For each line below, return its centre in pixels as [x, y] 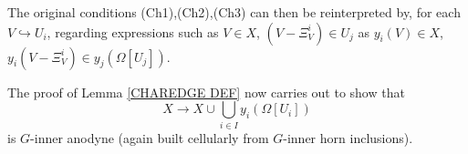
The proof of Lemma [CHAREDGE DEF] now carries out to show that [206, 92]
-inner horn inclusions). [348, 137]
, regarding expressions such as [133, 31]
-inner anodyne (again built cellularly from [150, 137]
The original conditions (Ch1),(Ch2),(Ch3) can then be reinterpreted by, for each [234, 12]
